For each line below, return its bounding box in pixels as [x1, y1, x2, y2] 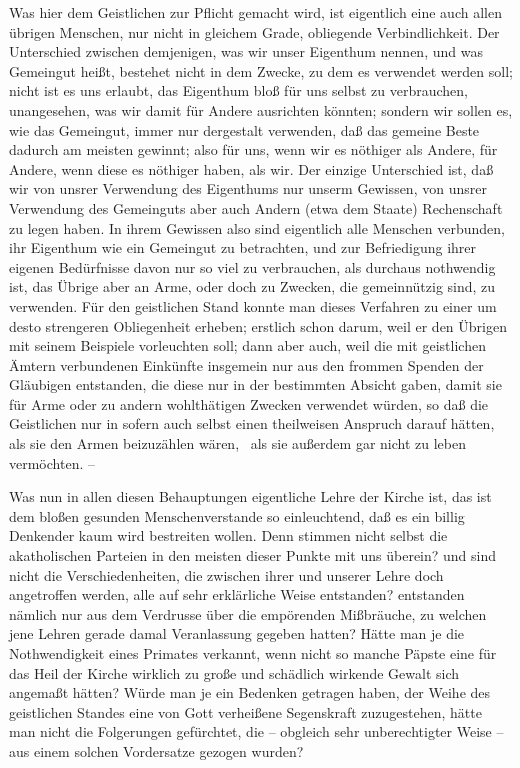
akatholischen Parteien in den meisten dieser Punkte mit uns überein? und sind [9, 545, 497, 566]
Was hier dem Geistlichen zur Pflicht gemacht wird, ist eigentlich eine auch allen [9, 2, 502, 22]
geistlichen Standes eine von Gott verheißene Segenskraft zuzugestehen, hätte [9, 701, 482, 722]
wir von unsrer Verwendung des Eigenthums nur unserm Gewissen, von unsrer [9, 178, 487, 199]
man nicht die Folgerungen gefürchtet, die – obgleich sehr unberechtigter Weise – [9, 721, 504, 742]
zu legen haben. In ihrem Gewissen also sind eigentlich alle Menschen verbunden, [9, 217, 505, 238]
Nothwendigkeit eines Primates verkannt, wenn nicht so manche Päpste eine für [9, 643, 497, 663]
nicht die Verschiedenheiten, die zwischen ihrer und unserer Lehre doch [9, 564, 444, 585]
